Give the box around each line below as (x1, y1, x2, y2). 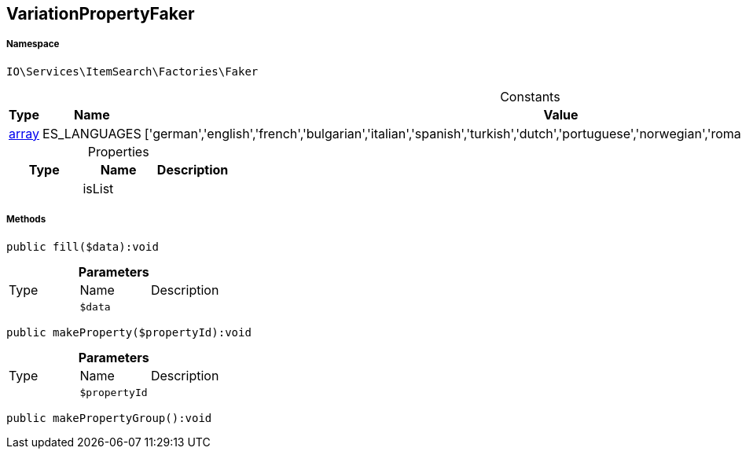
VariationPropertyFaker (6, 4, 195, 24)
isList (83, 180, 114, 196)
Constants (500, 88, 560, 105)
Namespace (6, 39, 60, 50)
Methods (6, 214, 46, 226)
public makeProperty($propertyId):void (6, 325, 252, 339)
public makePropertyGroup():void (6, 411, 212, 424)
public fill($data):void (6, 240, 159, 253)
